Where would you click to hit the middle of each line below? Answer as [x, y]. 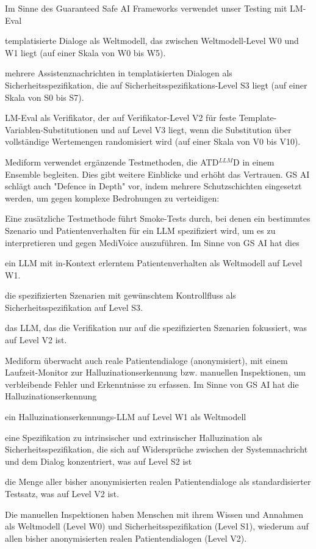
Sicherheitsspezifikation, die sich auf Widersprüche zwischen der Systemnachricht [156, 449]
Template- [258, 118]
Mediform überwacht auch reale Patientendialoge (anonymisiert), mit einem [146, 360]
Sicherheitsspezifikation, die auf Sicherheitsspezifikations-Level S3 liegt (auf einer [156, 85]
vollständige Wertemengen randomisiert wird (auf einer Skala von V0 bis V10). [153, 141]
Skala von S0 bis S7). [45, 97]
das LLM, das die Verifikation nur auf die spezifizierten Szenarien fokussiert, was [156, 328]
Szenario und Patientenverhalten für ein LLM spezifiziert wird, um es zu [140, 230]
